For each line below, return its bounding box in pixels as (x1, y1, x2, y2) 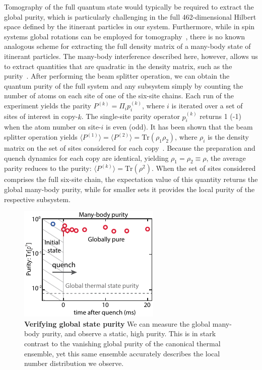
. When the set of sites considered (151, 163, 256, 173)
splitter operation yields (4, 132, 78, 142)
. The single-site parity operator (81, 111, 180, 121)
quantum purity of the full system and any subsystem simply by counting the (4, 80, 243, 91)
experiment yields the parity (4, 100, 91, 111)
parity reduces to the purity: (4, 163, 92, 173)
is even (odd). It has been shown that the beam (106, 121, 253, 132)
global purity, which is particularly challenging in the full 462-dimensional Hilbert (4, 11, 256, 22)
